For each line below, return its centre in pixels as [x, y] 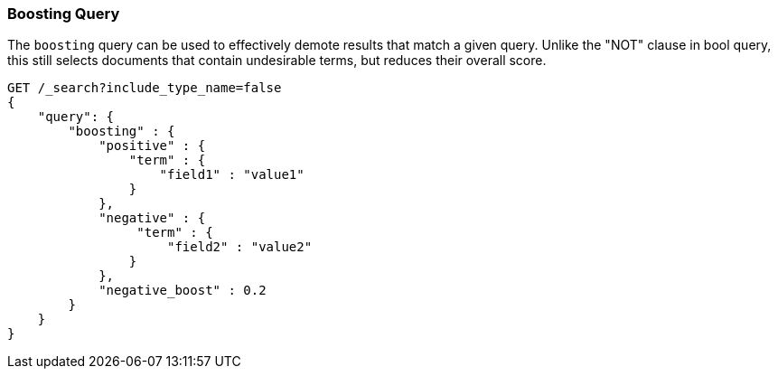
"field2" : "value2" [240, 247]
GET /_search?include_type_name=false [145, 88]
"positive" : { [152, 146]
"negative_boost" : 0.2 [183, 291]
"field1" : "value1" [232, 175]
